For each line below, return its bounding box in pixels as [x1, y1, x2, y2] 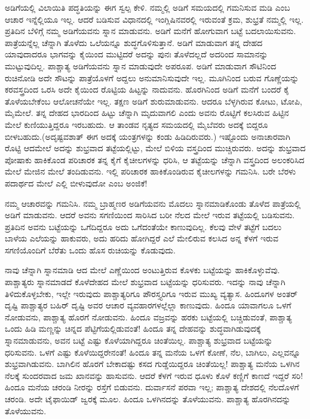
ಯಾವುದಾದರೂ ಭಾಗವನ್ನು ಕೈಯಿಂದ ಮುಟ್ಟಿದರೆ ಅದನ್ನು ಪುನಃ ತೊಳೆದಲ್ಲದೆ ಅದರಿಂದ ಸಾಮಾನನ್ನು [5, 48, 268, 60]
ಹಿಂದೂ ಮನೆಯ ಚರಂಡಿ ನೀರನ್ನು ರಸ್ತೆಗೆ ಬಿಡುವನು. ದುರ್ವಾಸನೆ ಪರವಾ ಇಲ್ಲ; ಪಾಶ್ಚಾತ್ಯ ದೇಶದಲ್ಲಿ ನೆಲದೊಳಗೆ [5, 381, 299, 393]
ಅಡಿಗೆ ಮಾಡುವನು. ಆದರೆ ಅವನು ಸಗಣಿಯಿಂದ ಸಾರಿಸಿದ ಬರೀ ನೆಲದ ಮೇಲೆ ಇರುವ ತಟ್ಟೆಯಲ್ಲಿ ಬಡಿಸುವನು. [5, 209, 295, 221]
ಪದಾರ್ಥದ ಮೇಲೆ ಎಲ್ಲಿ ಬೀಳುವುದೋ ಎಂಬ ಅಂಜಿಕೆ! [5, 176, 148, 189]
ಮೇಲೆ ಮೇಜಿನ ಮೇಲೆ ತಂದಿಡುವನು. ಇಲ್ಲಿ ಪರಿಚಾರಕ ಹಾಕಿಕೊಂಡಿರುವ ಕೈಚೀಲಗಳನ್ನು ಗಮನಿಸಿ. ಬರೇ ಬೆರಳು [5, 165, 296, 178]
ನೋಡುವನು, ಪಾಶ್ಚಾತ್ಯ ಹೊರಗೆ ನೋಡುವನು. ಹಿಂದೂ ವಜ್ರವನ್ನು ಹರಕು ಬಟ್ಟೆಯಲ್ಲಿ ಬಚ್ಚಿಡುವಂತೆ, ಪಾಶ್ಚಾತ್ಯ [5, 310, 292, 323]
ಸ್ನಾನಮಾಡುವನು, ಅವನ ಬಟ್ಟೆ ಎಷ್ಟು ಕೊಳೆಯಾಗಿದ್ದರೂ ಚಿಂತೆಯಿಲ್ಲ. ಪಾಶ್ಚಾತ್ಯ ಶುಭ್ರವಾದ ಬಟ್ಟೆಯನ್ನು [5, 334, 273, 347]
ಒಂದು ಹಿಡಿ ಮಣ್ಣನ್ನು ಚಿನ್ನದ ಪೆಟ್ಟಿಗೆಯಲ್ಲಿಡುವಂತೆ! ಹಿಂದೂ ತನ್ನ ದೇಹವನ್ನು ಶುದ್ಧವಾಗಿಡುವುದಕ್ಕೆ [5, 322, 261, 335]
